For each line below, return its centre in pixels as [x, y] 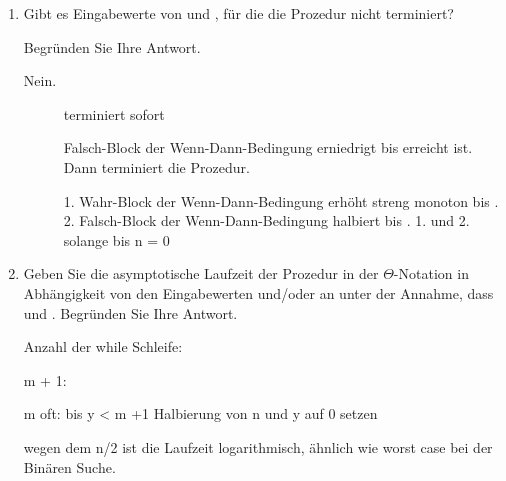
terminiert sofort [114, 113]
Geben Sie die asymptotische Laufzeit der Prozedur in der [201, 273]
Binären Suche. [69, 466]
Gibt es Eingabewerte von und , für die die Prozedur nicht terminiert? [238, 13]
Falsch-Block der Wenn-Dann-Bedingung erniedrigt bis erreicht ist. [268, 147]
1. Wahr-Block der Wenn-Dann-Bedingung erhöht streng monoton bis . [281, 200]
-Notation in [431, 273]
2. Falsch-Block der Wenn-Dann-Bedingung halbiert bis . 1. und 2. [266, 220]
